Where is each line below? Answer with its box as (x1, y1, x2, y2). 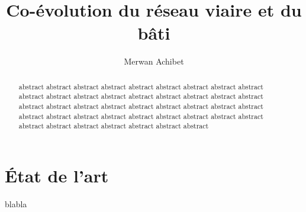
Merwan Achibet (124, 55, 184, 68)
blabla (5, 197, 27, 210)
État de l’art (5, 163, 109, 187)
